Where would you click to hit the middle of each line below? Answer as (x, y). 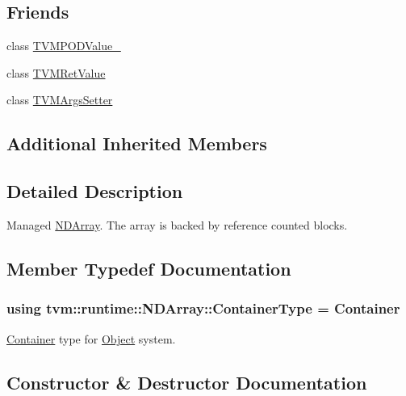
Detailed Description (95, 191)
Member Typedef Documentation (149, 268)
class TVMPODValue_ (64, 46)
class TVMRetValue (56, 72)
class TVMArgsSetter (60, 100)
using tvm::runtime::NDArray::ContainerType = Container (203, 308)
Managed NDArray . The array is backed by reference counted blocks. (177, 224)
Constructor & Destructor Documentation (187, 382)
